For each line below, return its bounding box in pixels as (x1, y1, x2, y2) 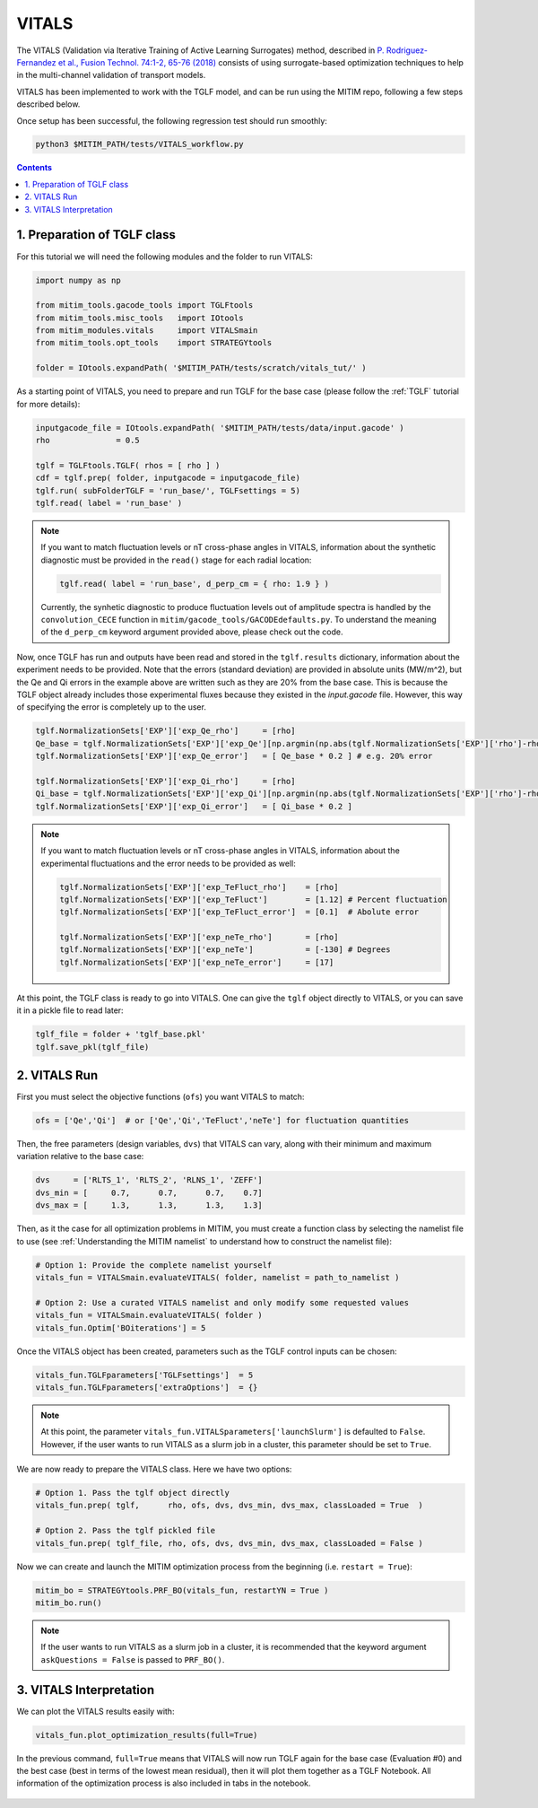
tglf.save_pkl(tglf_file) (35, 1042, 150, 1052)
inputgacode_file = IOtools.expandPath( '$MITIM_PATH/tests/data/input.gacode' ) (35, 423, 405, 432)
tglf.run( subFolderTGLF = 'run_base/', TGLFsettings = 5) (35, 485, 300, 495)
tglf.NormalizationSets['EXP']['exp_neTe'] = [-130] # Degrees (59, 945, 391, 955)
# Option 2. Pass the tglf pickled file (35, 1525, 215, 1536)
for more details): (16, 398, 81, 409)
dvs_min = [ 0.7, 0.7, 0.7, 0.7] (35, 1187, 264, 1198)
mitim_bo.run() (35, 1597, 102, 1608)
